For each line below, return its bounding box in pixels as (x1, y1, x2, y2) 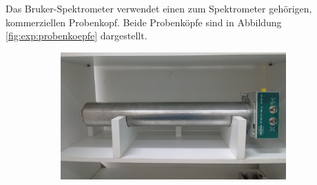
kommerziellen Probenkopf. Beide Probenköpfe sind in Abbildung (6, 14, 282, 29)
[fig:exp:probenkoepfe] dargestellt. (6, 28, 147, 43)
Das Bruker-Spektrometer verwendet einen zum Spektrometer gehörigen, (6, 1, 312, 15)
